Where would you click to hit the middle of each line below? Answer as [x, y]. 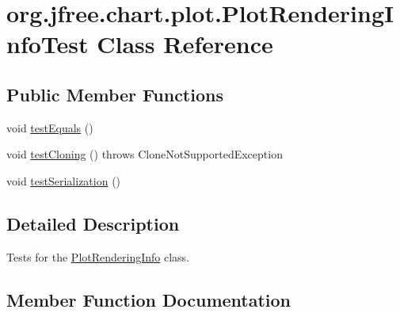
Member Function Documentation [149, 299]
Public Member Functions [115, 94]
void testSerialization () [64, 180]
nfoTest [48, 44]
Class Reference [185, 44]
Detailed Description [93, 223]
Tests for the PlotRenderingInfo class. [98, 256]
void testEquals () [50, 127]
